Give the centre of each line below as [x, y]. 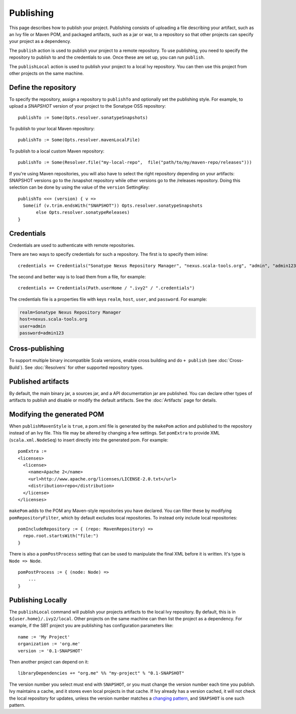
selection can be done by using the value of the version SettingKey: [79, 187]
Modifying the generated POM [57, 414]
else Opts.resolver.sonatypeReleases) [83, 213]
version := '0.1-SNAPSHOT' [51, 651]
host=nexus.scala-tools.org [53, 319]
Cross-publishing [37, 349]
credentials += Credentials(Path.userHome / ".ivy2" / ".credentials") [106, 288]
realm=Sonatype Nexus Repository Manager [70, 312]
